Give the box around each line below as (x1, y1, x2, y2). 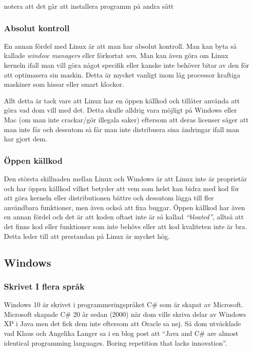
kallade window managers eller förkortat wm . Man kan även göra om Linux (4, 50, 229, 60)
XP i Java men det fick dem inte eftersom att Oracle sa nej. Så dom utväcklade (4, 318, 241, 329)
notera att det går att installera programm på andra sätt (4, 1, 174, 11)
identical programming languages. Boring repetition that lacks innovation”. (4, 337, 227, 348)
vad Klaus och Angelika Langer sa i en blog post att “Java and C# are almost (4, 328, 239, 338)
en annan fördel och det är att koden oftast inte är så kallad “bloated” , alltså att (4, 212, 244, 222)
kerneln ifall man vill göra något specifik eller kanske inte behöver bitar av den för (4, 60, 250, 70)
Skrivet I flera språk (4, 280, 85, 292)
